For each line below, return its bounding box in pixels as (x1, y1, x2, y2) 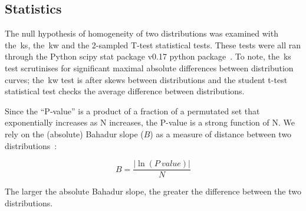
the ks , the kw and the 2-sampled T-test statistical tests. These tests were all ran (5, 38, 301, 51)
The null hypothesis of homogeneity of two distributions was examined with (5, 27, 278, 39)
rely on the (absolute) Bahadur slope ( (5, 127, 144, 140)
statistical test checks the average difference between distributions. (5, 85, 245, 97)
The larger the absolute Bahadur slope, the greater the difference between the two (5, 185, 301, 197)
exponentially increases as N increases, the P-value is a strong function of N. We (5, 116, 295, 128)
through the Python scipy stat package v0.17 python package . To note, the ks (5, 50, 291, 62)
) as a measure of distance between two (150, 127, 292, 140)
